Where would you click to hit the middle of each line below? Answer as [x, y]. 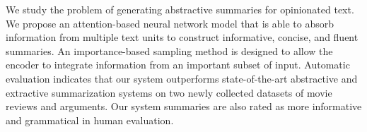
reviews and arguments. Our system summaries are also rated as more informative [184, 106]
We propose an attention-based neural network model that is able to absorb [170, 23]
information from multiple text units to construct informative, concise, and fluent [182, 37]
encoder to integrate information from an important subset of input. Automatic [178, 65]
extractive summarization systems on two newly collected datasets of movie [169, 92]
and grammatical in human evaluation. [90, 120]
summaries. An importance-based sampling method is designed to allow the [169, 50]
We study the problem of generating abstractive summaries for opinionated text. [180, 9]
